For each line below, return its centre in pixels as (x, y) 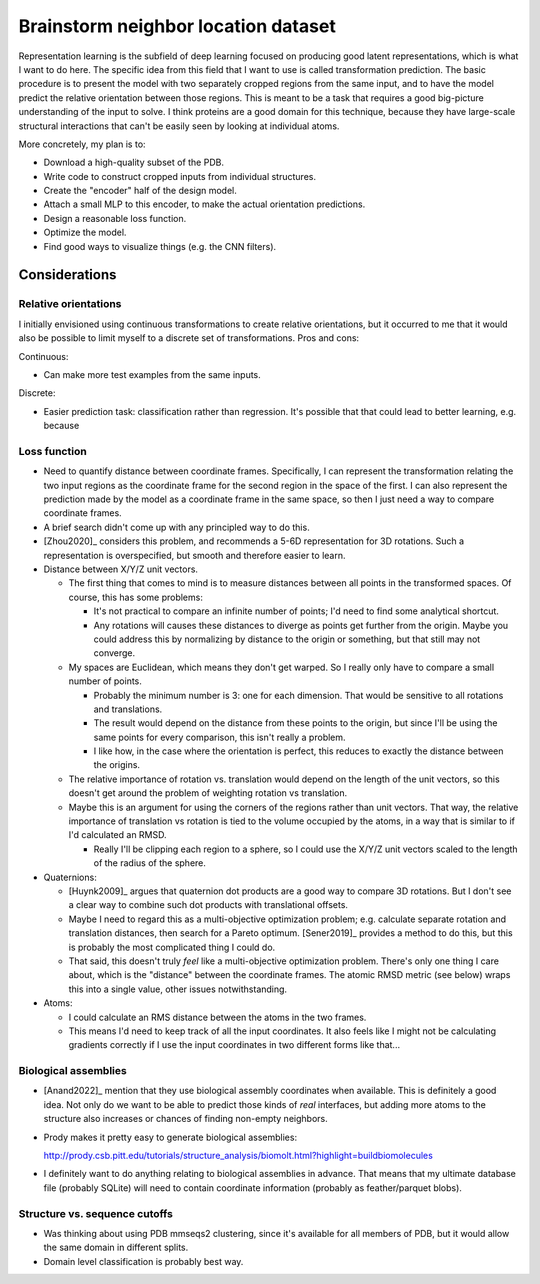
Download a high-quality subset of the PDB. (134, 162)
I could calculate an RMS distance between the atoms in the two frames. (217, 1017)
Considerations (67, 275)
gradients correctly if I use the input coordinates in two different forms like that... (234, 1045)
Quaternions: (70, 877)
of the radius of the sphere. (150, 863)
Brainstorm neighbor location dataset (177, 26)
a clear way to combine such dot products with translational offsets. (208, 905)
